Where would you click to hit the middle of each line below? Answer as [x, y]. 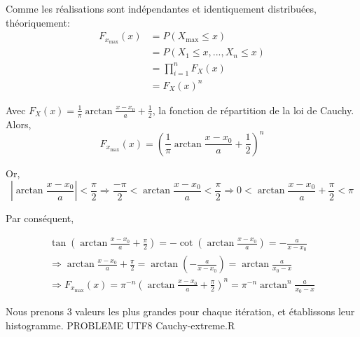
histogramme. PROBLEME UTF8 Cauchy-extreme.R [120, 325]
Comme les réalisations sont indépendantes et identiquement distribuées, [161, 8]
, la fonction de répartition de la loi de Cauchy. [253, 110]
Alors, [19, 124]
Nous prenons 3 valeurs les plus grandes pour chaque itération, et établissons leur [180, 311]
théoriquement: [38, 22]
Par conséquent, [40, 218]
